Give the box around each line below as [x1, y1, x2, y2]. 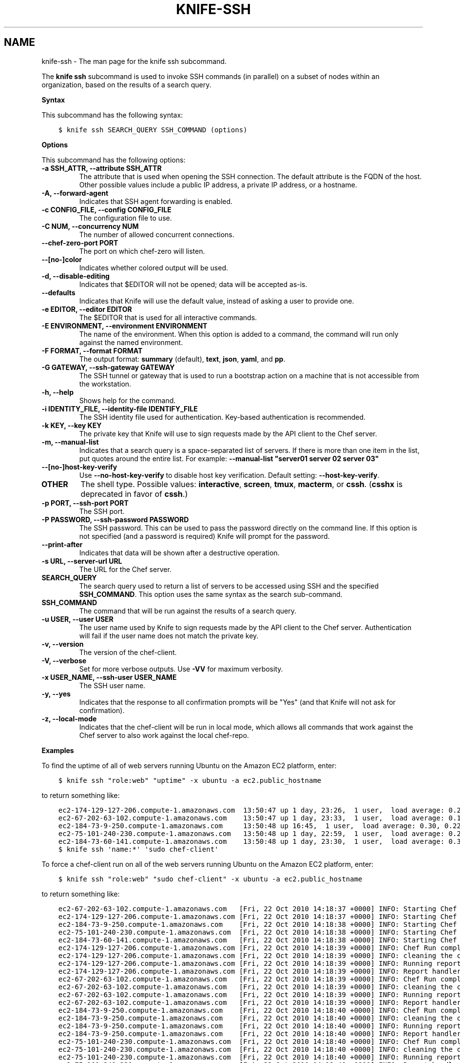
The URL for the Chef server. [79, 565, 172, 573]
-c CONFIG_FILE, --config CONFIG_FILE [41, 205, 172, 214]
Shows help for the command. [79, 396, 176, 405]
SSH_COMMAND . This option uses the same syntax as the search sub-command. [79, 590, 343, 598]
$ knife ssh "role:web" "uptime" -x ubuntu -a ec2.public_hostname [58, 776, 322, 784]
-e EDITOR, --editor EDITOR [41, 305, 132, 313]
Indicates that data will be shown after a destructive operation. [79, 548, 280, 557]
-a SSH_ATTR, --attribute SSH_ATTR [41, 164, 162, 172]
